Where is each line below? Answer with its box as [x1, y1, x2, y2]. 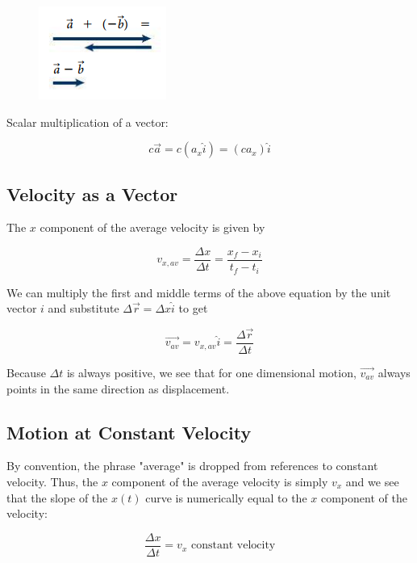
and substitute [48, 300, 119, 317]
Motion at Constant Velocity [6, 419, 252, 444]
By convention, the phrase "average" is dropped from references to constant [6, 457, 378, 474]
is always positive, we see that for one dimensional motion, [66, 363, 357, 380]
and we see [345, 473, 399, 489]
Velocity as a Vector [6, 181, 178, 206]
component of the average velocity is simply [111, 473, 328, 489]
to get [178, 300, 208, 317]
